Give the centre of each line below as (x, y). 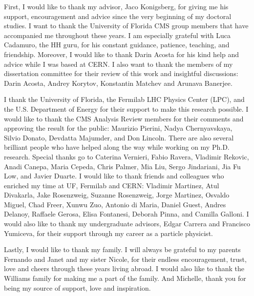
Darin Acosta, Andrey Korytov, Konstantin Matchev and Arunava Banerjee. (118, 83)
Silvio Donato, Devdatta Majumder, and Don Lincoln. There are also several (119, 137)
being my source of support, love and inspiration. (77, 287)
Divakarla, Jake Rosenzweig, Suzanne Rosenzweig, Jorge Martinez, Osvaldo (117, 195)
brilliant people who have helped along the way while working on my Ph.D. (117, 147)
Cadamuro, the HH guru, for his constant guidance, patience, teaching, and (117, 45)
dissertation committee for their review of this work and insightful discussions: (121, 73)
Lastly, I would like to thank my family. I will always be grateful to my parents (122, 249)
